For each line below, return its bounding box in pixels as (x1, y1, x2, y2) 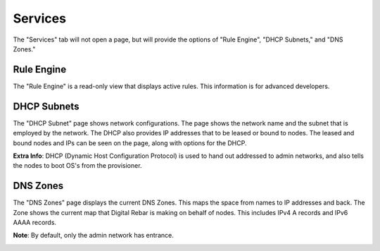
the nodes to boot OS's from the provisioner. (13, 161, 142, 170)
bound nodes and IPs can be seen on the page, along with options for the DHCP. (13, 138, 247, 147)
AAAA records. (13, 219, 56, 226)
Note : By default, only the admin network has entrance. (13, 231, 174, 240)
